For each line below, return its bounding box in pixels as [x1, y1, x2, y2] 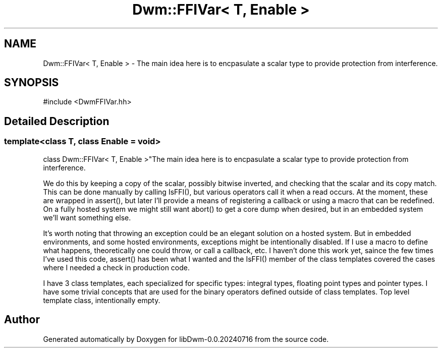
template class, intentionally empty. [43, 296, 160, 305]
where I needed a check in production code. [43, 263, 190, 272]
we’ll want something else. [43, 213, 131, 222]
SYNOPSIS [4, 76, 59, 89]
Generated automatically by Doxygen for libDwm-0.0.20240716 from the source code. [43, 334, 329, 343]
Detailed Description [4, 114, 109, 128]
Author [4, 313, 40, 326]
